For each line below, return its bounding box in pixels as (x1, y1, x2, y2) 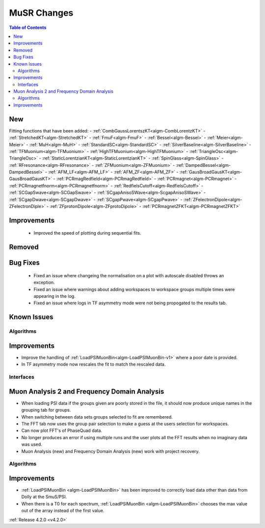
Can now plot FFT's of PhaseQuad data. (21, 427, 103, 434)
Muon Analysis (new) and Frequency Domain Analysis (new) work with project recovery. (21, 448, 200, 454)
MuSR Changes (9, 7, 74, 18)
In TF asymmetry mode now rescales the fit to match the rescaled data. (21, 361, 166, 368)
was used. (21, 442, 43, 448)
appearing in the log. (33, 293, 76, 299)
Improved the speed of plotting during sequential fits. (33, 230, 141, 236)
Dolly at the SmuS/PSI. (21, 494, 67, 500)
